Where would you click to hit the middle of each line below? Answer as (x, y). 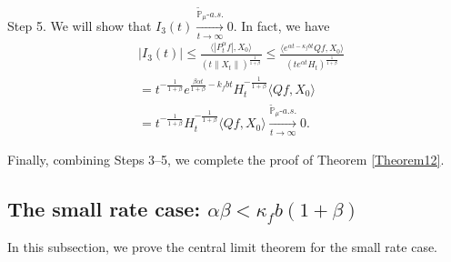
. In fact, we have (281, 25)
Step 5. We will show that (80, 25)
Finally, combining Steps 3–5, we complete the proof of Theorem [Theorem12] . (226, 160)
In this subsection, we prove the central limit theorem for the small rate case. (223, 247)
